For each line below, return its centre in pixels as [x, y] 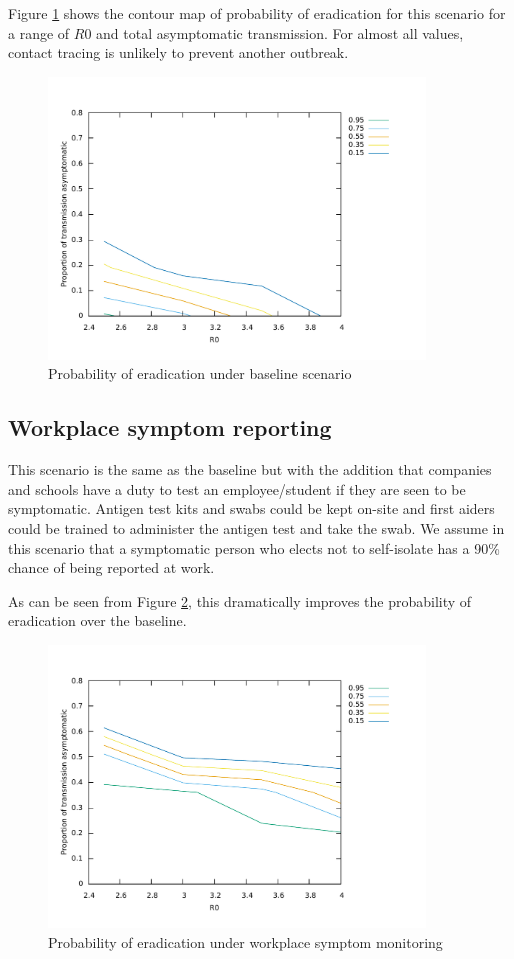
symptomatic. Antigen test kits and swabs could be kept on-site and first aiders [251, 508]
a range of [39, 32]
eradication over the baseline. [97, 620]
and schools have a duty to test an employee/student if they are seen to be [237, 488]
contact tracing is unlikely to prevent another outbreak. [178, 52]
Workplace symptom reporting [170, 427]
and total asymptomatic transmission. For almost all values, [280, 32]
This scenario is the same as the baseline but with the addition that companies [250, 469]
